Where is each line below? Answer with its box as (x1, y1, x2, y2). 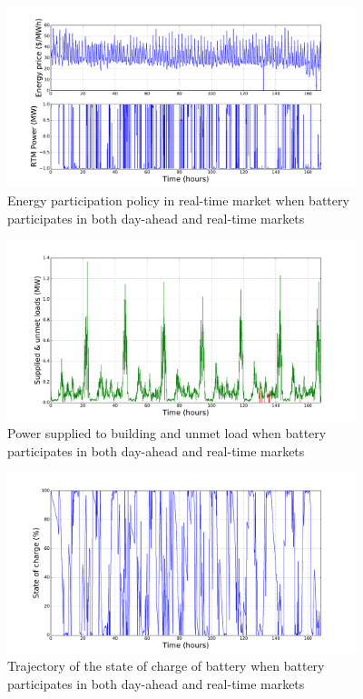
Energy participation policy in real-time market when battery (7, 190, 349, 209)
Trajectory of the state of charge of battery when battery (7, 656, 325, 675)
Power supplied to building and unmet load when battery (7, 424, 327, 443)
